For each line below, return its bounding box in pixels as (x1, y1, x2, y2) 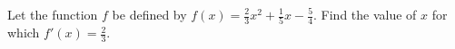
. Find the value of (313, 5, 417, 23)
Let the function (7, 5, 98, 23)
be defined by (112, 5, 187, 23)
